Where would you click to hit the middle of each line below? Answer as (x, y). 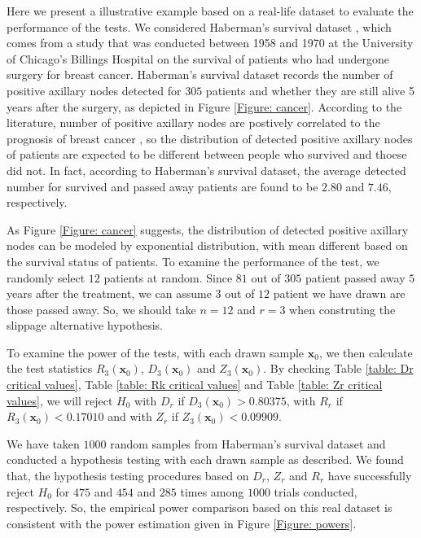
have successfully (370, 476)
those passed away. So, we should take (101, 309)
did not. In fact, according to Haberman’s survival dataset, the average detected (206, 170)
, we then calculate (366, 352)
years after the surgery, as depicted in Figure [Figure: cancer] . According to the (204, 106)
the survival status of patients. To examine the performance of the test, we (193, 261)
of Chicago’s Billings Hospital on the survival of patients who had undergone (198, 58)
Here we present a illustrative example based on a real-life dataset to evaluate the (210, 11)
